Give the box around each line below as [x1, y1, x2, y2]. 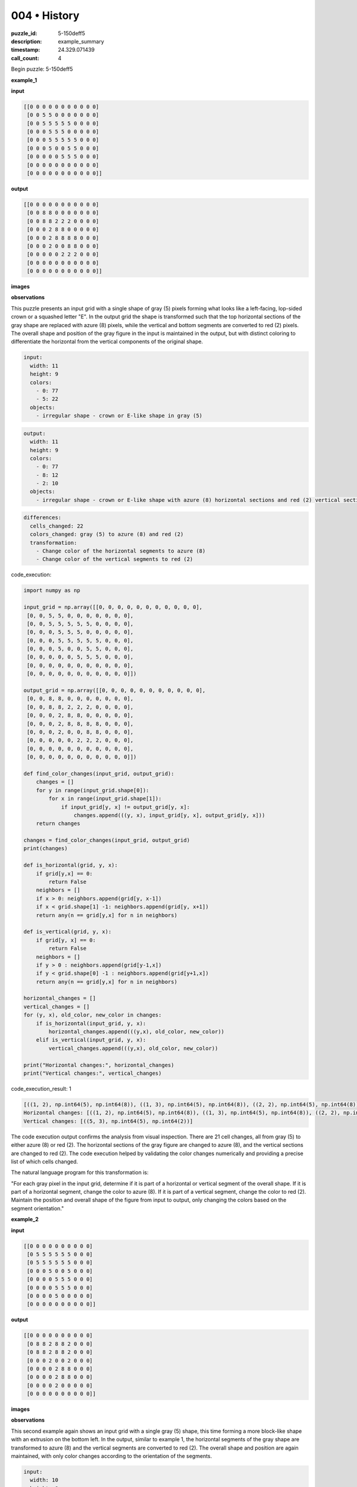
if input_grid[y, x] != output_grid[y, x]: [61, 804, 190, 810]
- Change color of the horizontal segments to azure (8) [36, 547, 206, 554]
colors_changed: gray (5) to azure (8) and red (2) [30, 531, 184, 538]
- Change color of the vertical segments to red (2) [36, 556, 193, 563]
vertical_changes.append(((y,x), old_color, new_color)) [48, 1044, 218, 1052]
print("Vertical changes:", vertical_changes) [23, 1070, 162, 1077]
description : [11, 37, 42, 45]
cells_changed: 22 [30, 522, 83, 529]
